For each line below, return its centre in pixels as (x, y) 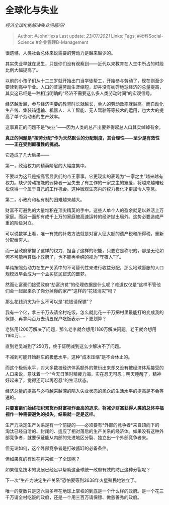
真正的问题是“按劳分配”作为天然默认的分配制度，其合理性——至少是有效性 (82, 138)
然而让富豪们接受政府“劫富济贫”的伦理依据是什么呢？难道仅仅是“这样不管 (81, 284)
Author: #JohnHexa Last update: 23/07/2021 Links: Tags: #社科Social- (90, 36)
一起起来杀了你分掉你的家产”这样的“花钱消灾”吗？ (65, 291)
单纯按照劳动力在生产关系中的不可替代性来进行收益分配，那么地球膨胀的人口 (84, 267)
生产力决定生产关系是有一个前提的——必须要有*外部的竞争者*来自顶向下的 (82, 425)
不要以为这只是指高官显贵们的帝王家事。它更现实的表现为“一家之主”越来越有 (84, 176)
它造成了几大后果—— (27, 155)
